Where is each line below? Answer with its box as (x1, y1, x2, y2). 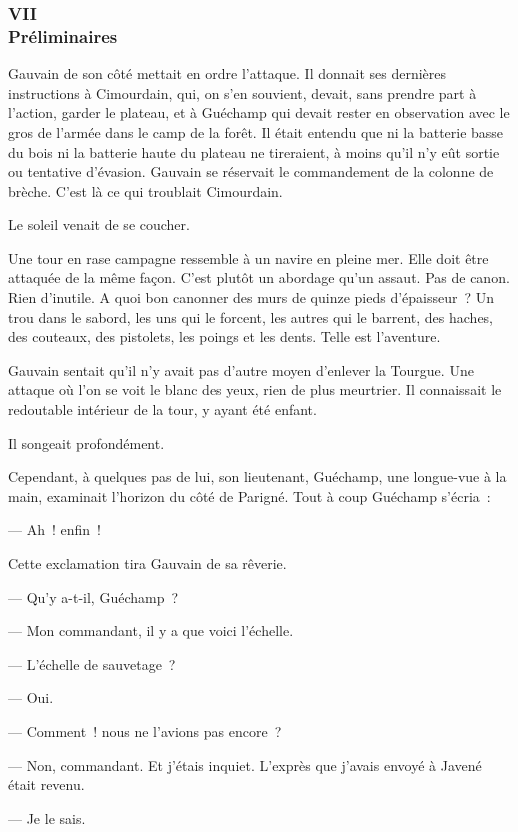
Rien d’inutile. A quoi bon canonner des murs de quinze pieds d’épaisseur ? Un (8, 287, 495, 308)
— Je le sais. (8, 807, 86, 828)
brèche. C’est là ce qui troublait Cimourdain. (8, 180, 283, 201)
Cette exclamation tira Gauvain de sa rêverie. (8, 553, 287, 574)
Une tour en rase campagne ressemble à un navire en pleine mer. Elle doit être (8, 247, 489, 268)
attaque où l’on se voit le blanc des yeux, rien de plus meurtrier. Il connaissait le (8, 379, 502, 400)
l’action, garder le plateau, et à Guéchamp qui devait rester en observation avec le (8, 102, 510, 123)
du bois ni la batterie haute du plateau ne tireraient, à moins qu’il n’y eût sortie (8, 141, 500, 162)
